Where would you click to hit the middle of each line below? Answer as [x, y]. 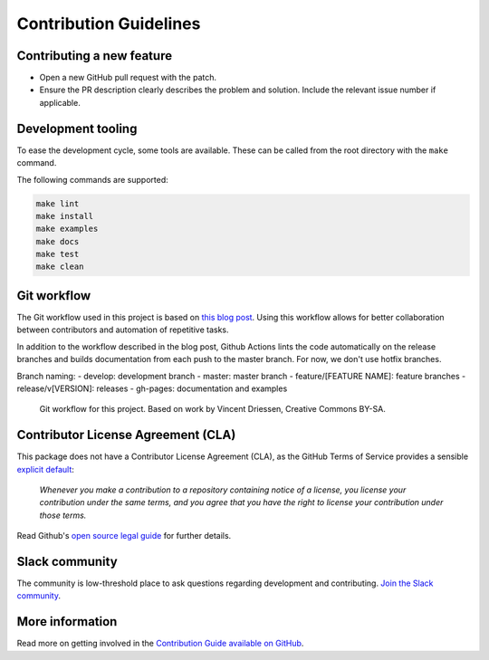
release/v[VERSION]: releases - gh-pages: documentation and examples [152, 388]
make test [58, 254]
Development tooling [77, 128]
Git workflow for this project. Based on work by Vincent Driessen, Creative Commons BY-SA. [213, 409]
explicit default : [45, 469]
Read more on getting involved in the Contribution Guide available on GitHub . [160, 644]
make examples [67, 229]
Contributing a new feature [94, 56]
